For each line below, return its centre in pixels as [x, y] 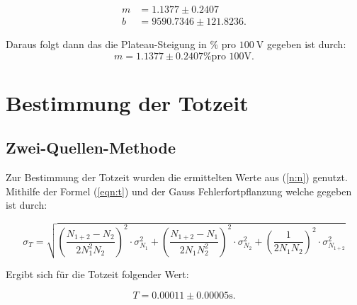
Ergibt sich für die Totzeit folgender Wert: [97, 274]
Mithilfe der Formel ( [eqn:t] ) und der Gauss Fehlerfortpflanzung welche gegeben [179, 191]
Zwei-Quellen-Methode [91, 148]
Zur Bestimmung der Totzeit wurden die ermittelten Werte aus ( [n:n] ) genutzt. [177, 177]
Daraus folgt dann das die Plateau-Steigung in [106, 44]
